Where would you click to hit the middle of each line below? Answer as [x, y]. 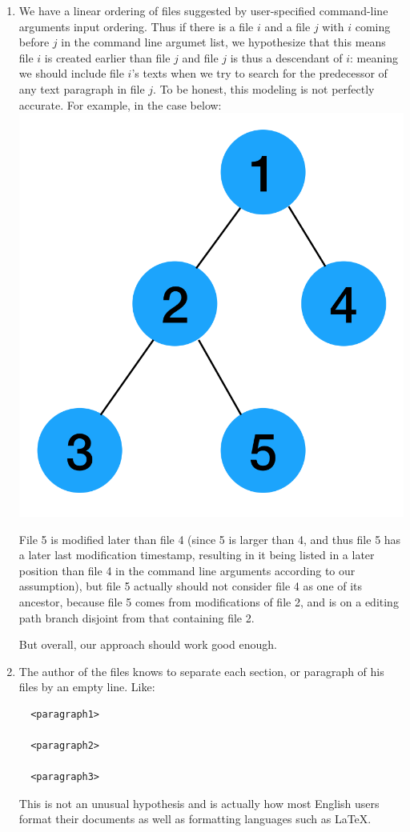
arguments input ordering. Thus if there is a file [136, 26]
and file [200, 57]
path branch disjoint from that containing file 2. [137, 617]
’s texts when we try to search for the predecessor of [259, 73]
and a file [287, 26]
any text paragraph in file [82, 88]
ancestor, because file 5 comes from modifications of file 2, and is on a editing [209, 601]
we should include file [71, 73]
